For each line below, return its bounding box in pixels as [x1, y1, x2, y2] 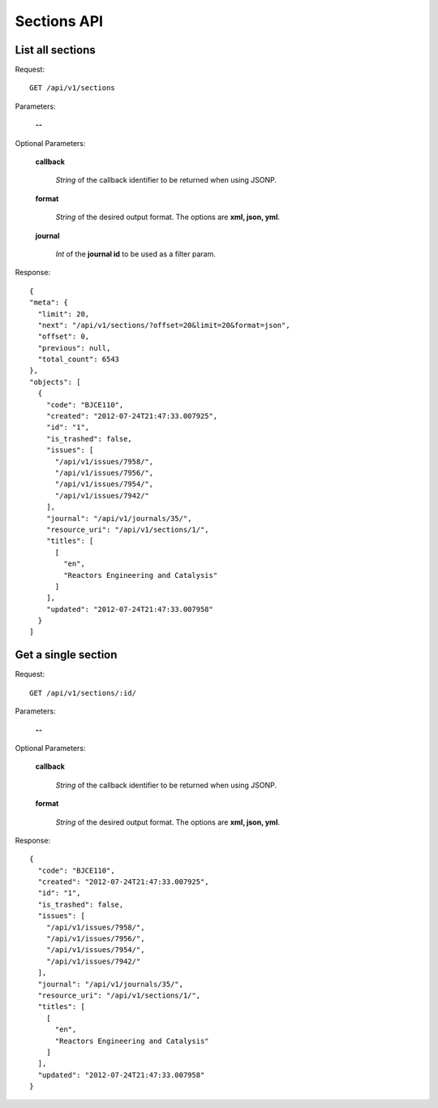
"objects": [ [29, 377, 81, 386]
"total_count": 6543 [37, 355, 120, 364]
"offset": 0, [37, 332, 90, 341]
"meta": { [29, 298, 68, 308]
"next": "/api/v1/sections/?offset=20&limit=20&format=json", [37, 321, 291, 330]
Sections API [15, 12, 104, 30]
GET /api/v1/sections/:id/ [29, 688, 137, 697]
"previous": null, [37, 343, 111, 352]
